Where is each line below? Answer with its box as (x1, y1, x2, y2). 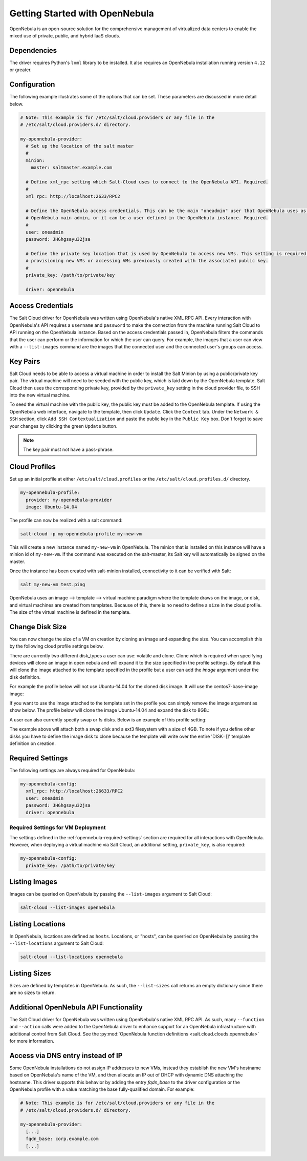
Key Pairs (9, 357, 40, 366)
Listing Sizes (9, 969, 51, 978)
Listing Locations (9, 920, 66, 928)
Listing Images (9, 878, 57, 886)
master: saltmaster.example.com (31, 164, 113, 171)
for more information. (9, 1038, 55, 1044)
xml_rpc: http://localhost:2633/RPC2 (26, 193, 120, 199)
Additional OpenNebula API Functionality (9, 1003, 143, 1011)
